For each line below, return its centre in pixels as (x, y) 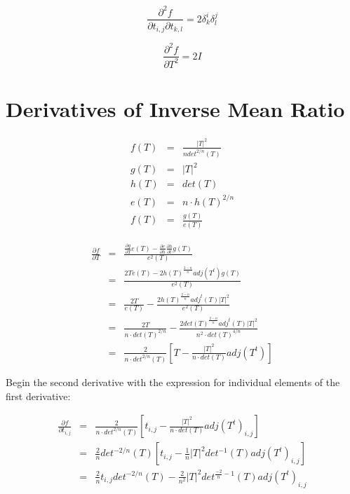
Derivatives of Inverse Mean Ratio (175, 109)
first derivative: (38, 396)
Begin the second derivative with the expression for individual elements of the (173, 382)
